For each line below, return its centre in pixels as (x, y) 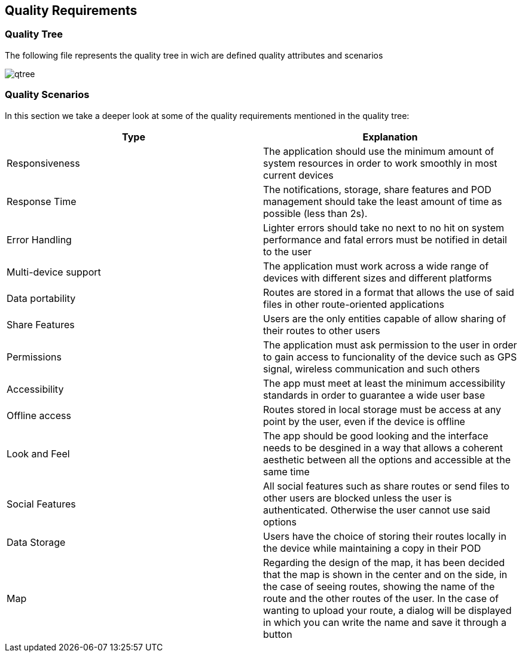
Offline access (39, 415)
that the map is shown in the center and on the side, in (385, 574)
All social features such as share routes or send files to (387, 486)
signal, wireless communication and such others (372, 369)
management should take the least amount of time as (383, 201)
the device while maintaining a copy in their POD (372, 548)
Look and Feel (38, 453)
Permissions (34, 357)
